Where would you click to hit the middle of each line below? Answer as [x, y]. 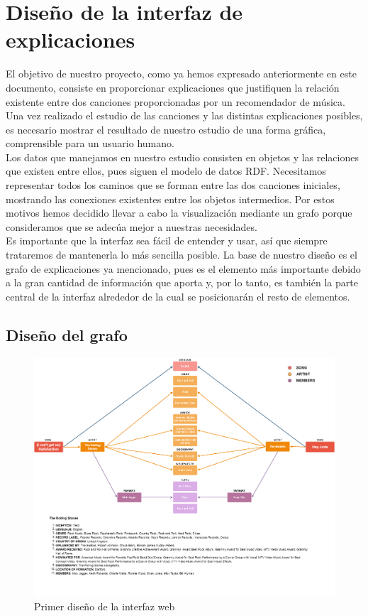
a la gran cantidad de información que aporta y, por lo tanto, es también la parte [182, 282]
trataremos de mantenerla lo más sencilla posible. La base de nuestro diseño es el [182, 255]
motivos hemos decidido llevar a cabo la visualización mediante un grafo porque [179, 213]
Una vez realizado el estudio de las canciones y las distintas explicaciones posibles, [184, 115]
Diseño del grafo [67, 334]
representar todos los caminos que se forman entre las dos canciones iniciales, [173, 185]
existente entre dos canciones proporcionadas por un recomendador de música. [175, 101]
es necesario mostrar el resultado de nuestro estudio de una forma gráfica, [166, 129]
